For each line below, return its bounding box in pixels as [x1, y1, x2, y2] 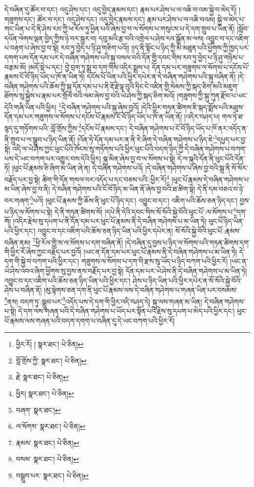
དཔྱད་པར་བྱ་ [216, 134, 247, 144]
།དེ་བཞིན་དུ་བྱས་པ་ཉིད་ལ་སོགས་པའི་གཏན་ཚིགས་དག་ [125, 237, 250, 247]
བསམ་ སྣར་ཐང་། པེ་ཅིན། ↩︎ [16, 454, 79, 464]
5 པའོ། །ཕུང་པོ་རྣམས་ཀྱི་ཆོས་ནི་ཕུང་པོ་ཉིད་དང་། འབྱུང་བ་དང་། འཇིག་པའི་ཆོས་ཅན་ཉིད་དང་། [30, 193, 237, 205]
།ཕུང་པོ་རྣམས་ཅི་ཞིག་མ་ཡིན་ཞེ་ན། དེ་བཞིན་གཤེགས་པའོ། [12, 163, 143, 173]
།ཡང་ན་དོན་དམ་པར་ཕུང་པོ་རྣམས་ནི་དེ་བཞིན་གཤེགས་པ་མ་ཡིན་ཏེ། [83, 246, 237, 256]
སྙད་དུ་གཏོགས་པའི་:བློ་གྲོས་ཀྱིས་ [4, 123, 78, 133]
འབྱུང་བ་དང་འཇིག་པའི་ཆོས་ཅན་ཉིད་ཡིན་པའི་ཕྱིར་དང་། [4, 275, 131, 285]
